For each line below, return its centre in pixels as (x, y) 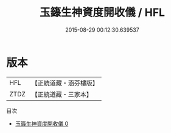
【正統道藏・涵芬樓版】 (65, 83)
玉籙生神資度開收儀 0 (42, 123)
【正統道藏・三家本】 (62, 94)
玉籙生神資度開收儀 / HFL (102, 13)
